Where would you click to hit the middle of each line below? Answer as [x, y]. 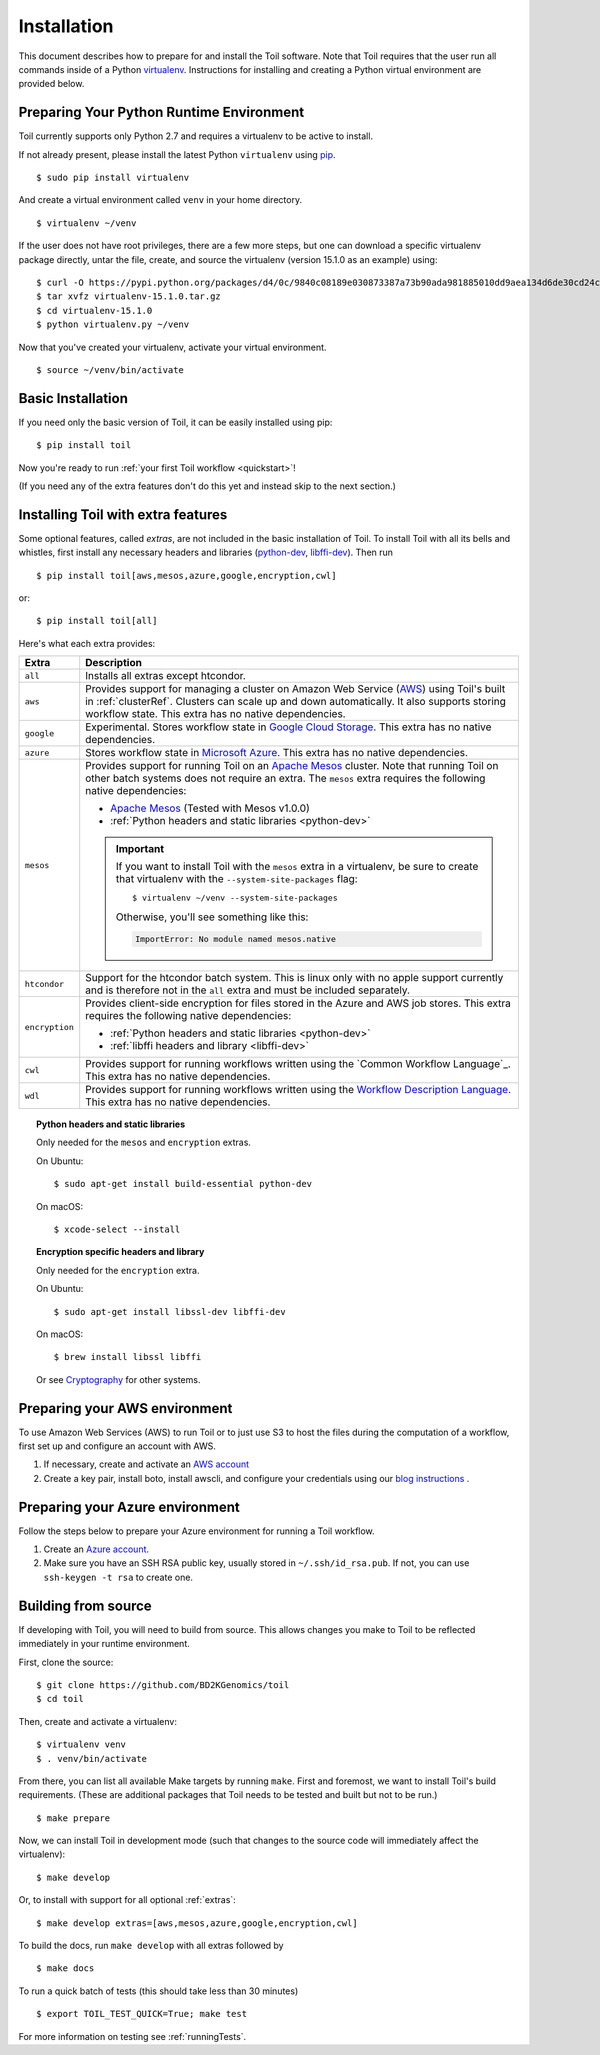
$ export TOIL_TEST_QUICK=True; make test [142, 2014]
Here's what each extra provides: [87, 643]
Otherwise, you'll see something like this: [212, 917]
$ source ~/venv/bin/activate [110, 369]
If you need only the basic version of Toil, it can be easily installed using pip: [175, 422]
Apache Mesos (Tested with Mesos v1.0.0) [210, 808]
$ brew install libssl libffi [127, 1357]
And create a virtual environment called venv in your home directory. [160, 200]
